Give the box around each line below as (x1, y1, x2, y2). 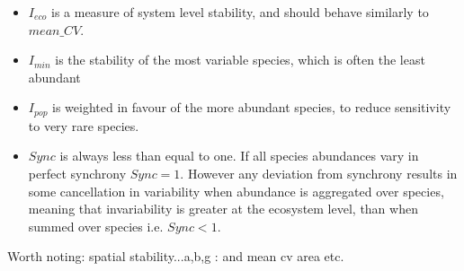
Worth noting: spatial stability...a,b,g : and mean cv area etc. (7, 247, 344, 266)
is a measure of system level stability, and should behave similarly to (51, 3, 429, 21)
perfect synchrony (28, 164, 127, 183)
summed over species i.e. (28, 216, 164, 235)
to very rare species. (28, 116, 139, 135)
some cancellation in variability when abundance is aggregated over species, (28, 181, 444, 200)
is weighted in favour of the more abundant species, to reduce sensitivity (52, 98, 451, 117)
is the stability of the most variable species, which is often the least (55, 50, 425, 69)
